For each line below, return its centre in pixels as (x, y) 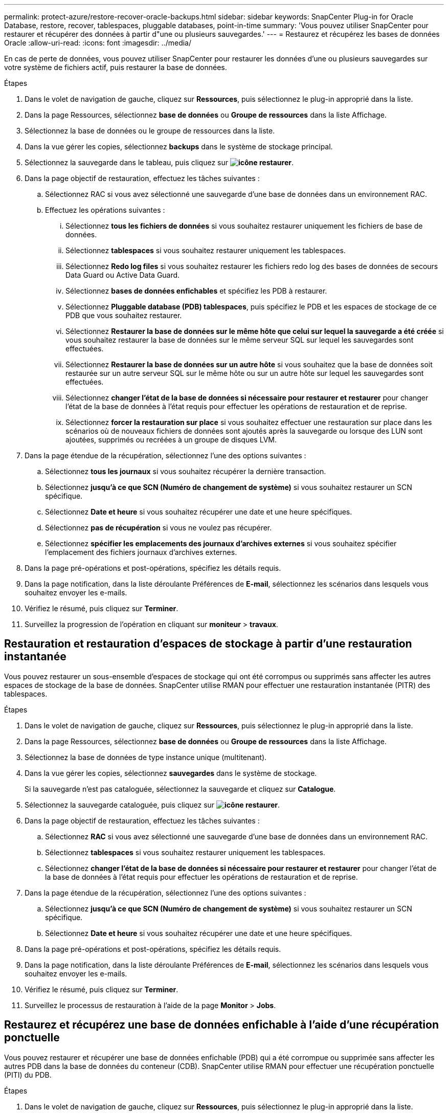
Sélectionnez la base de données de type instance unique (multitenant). (146, 757)
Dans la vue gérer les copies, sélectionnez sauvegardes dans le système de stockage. (171, 773)
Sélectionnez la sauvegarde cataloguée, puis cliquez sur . (152, 805)
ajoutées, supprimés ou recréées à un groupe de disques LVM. (171, 440)
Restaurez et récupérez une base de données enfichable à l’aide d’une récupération (221, 1025)
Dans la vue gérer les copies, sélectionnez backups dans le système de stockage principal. (179, 147)
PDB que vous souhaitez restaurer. (124, 315)
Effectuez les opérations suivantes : (105, 210)
